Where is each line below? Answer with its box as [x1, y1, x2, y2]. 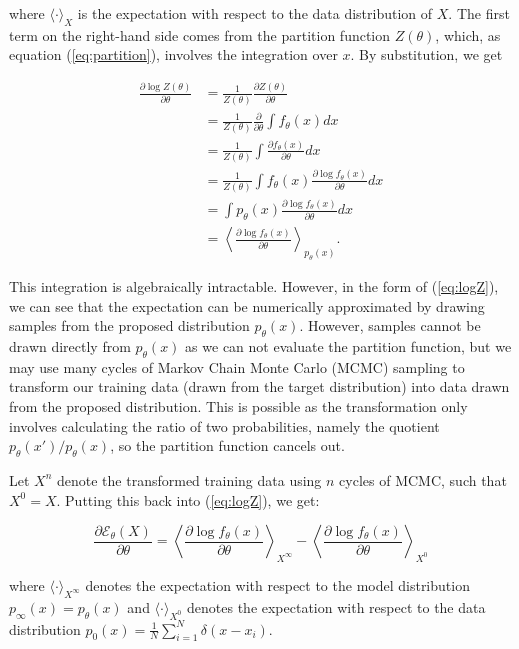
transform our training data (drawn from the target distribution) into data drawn [9, 376, 510, 397]
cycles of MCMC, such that [339, 469, 507, 490]
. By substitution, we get [350, 44, 503, 65]
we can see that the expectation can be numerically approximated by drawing [9, 295, 485, 316]
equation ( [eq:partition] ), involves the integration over [9, 44, 338, 65]
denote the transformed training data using [57, 469, 322, 490]
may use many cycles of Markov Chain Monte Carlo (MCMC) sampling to [9, 356, 465, 377]
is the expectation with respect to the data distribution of [77, 3, 433, 23]
